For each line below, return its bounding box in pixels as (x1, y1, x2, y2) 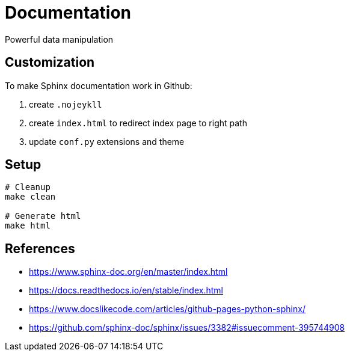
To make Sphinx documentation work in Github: (5, 80, 192, 91)
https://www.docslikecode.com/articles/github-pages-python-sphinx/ (29, 304, 305, 315)
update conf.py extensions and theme (29, 136, 185, 147)
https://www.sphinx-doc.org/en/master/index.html (29, 266, 228, 277)
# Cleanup (5, 182, 51, 192)
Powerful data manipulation (5, 34, 114, 44)
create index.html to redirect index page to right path (29, 117, 247, 128)
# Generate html (5, 211, 81, 221)
